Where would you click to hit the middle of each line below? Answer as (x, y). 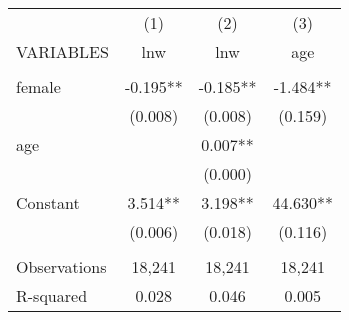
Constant (48, 202)
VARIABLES (62, 51)
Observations (61, 266)
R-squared (52, 295)
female (38, 86)
